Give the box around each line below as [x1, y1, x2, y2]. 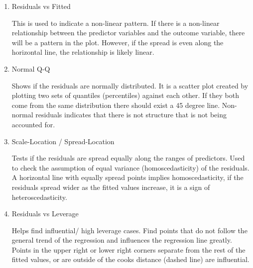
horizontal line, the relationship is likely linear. [11, 47, 154, 57]
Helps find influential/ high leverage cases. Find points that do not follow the [11, 225, 248, 235]
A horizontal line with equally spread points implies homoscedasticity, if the [11, 172, 244, 182]
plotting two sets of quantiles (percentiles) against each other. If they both [11, 90, 240, 100]
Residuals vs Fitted [11, 1, 71, 11]
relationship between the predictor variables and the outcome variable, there [11, 27, 245, 38]
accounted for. [11, 119, 55, 129]
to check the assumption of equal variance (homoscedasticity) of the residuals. [11, 162, 250, 173]
